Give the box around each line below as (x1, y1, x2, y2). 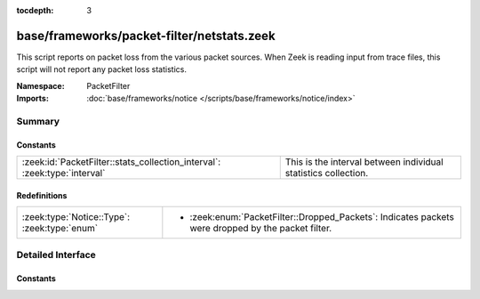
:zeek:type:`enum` (21, 222, 98, 235)
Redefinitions (16, 190, 68, 200)
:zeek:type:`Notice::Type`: (21, 211, 131, 223)
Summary (16, 115, 60, 127)
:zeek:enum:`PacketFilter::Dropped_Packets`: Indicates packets (189, 211, 455, 223)
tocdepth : (16, 5, 54, 15)
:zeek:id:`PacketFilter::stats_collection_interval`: (21, 156, 221, 168)
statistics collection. (284, 167, 369, 180)
